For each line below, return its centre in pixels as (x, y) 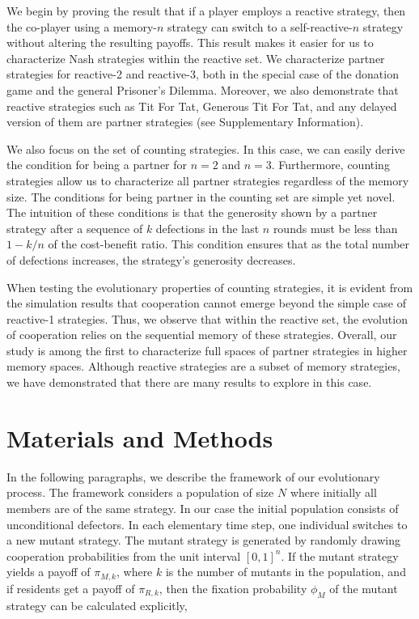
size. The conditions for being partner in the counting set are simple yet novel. (201, 196)
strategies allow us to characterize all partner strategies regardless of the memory (208, 180)
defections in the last (207, 228)
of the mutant (364, 588)
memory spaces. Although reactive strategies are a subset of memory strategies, (203, 366)
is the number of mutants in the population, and (286, 572)
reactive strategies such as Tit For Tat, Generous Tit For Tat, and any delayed (202, 106)
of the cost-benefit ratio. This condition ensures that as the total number (229, 244)
